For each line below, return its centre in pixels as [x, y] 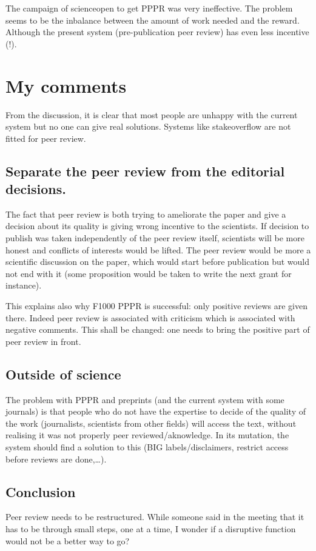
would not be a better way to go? [68, 540]
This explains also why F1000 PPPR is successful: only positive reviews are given [156, 306]
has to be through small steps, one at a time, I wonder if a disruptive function [151, 528]
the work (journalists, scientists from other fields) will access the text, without [151, 423]
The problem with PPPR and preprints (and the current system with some [145, 399]
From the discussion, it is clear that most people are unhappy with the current [152, 114]
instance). [24, 285]
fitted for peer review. [46, 138]
